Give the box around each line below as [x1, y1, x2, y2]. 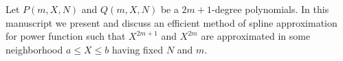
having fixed [111, 42, 164, 56]
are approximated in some [201, 29, 311, 43]
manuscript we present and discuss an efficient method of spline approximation [5, 15, 338, 29]
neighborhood [5, 42, 63, 56]
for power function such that [5, 29, 126, 43]
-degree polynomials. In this [212, 2, 329, 16]
